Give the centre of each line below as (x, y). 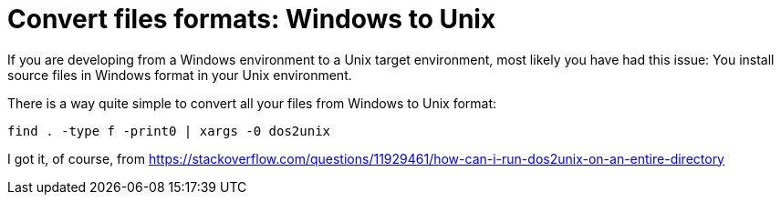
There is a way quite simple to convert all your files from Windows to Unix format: (252, 103)
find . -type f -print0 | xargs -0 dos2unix (169, 131)
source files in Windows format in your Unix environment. (180, 75)
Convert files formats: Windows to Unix (252, 19)
